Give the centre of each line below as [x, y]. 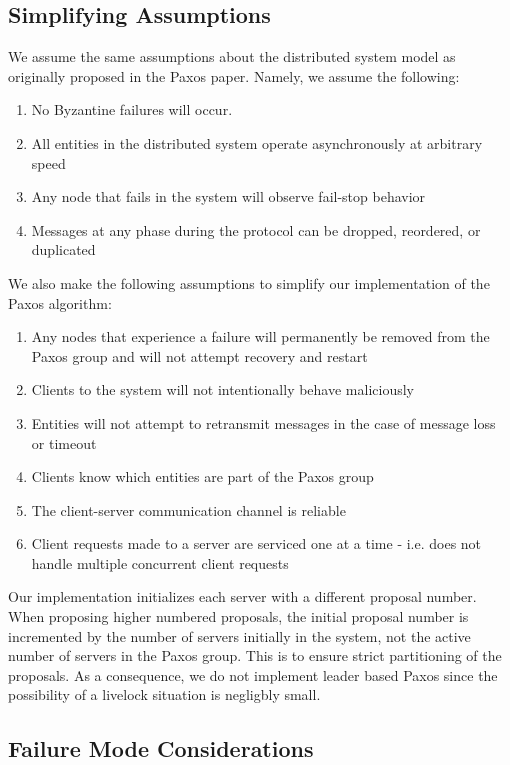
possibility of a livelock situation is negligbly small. [164, 694]
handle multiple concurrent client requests [160, 562]
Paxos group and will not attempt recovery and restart [199, 355]
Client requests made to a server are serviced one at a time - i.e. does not [256, 543]
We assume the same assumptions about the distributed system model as [232, 56]
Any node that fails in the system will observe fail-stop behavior [228, 196]
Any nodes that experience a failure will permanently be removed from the [260, 336]
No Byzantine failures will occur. [132, 109]
